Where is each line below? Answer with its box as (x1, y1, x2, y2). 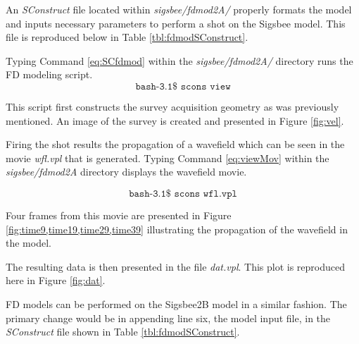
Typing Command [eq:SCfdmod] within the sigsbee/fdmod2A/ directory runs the (6, 53, 353, 68)
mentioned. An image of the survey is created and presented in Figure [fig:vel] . (6, 113, 344, 128)
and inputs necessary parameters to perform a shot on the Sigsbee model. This (6, 16, 346, 30)
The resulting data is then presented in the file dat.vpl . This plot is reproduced (6, 259, 345, 274)
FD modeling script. (6, 67, 93, 82)
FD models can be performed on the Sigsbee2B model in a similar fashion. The (6, 296, 347, 311)
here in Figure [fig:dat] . (6, 273, 106, 288)
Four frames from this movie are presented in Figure (6, 207, 232, 222)
